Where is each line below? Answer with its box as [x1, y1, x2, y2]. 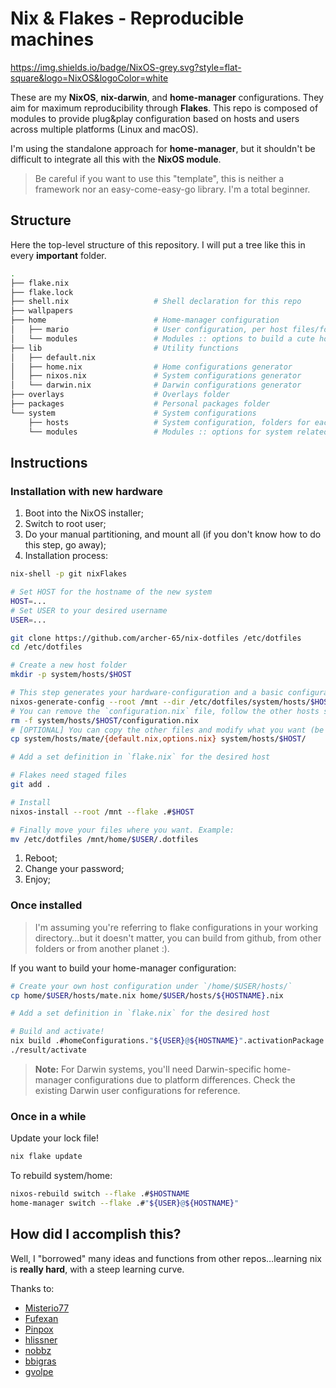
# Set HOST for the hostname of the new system [10, 587, 213, 597]
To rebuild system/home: [10, 1170, 113, 1182]
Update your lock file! [10, 1132, 99, 1144]
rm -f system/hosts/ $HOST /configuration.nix [10, 715, 199, 726]
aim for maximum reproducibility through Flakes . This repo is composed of [10, 102, 319, 114]
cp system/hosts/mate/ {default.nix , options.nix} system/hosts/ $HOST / [10, 734, 307, 744]
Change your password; [24, 863, 125, 875]
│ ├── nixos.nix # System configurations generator [10, 371, 302, 381]
